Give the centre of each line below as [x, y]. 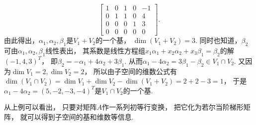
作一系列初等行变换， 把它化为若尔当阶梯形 [173, 107]
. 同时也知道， [218, 40]
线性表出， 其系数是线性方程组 [95, 50]
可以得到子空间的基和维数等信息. [80, 116]
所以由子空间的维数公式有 [135, 71]
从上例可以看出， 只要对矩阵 [50, 107]
